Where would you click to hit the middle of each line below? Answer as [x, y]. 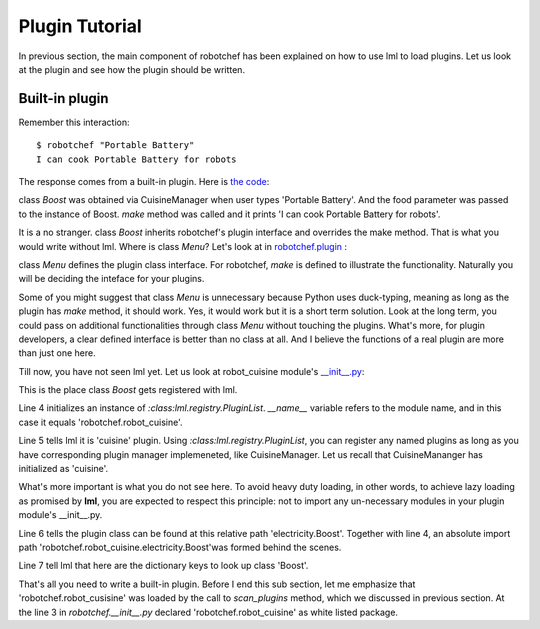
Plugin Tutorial [80, 26]
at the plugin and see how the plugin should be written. [131, 69]
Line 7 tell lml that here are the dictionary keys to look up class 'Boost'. [163, 566]
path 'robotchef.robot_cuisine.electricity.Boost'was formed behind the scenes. [180, 547]
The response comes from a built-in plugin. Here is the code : [144, 182]
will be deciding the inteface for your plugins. [111, 279]
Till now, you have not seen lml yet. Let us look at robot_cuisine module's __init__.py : [191, 371]
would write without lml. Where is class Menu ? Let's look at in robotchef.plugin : [183, 246]
